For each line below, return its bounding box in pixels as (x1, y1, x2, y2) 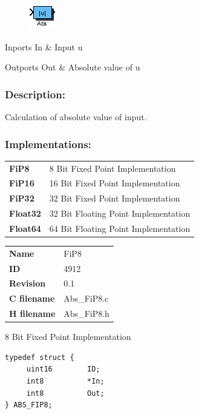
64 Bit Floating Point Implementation (49, 222, 191, 234)
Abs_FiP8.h (64, 307, 109, 320)
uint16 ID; (26, 365, 100, 374)
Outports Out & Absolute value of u (5, 61, 140, 73)
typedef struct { (5, 353, 74, 362)
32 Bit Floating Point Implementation (49, 207, 191, 220)
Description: (5, 86, 65, 101)
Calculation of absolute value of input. (5, 110, 147, 123)
